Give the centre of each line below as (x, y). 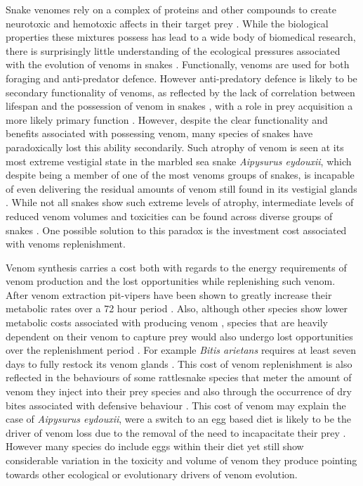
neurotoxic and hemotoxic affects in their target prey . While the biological (167, 23)
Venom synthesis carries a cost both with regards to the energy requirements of (176, 267)
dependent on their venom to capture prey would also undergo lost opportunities (179, 336)
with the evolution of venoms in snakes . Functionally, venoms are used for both (178, 64)
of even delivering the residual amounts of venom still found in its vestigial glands (181, 188)
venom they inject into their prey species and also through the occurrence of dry (179, 391)
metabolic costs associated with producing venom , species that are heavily (167, 322)
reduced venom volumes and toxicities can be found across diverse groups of (169, 216)
